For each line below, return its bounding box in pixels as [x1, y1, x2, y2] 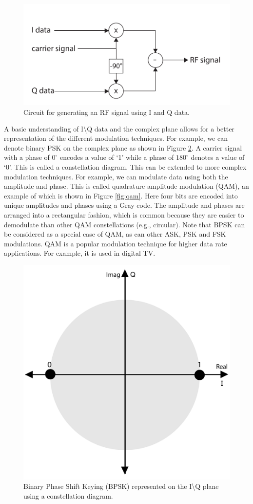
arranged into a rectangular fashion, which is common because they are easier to [4, 210, 244, 219]
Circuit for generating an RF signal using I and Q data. [23, 107, 190, 117]
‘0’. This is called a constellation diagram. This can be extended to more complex [4, 162, 247, 172]
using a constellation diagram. [23, 490, 113, 501]
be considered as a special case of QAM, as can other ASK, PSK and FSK [4, 229, 226, 239]
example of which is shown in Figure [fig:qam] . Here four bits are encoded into [4, 190, 238, 200]
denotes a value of [191, 152, 245, 162]
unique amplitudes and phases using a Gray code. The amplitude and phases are [4, 200, 245, 210]
